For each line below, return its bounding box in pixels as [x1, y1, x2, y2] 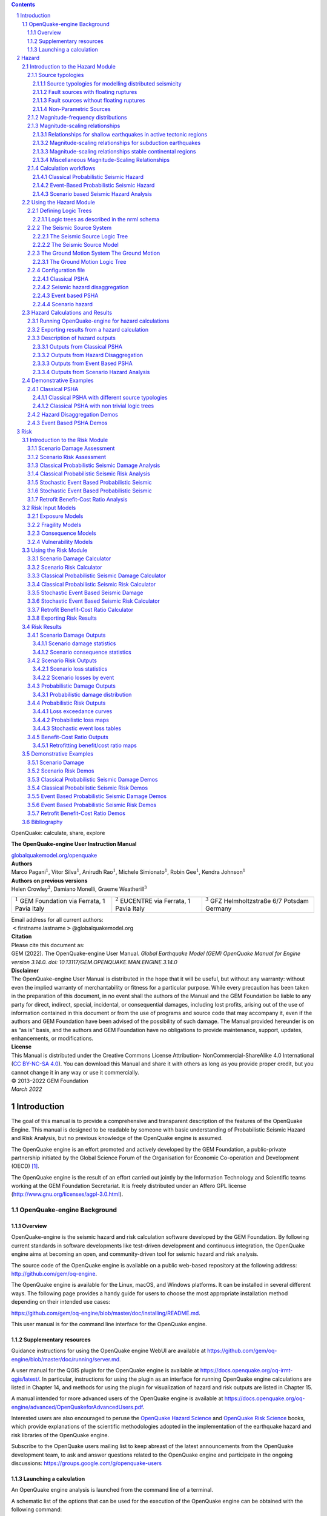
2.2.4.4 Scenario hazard [32, 300, 93, 307]
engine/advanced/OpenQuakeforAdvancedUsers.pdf [11, 1403, 144, 1410]
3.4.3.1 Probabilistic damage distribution [32, 691, 132, 698]
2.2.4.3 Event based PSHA [32, 292, 99, 300]
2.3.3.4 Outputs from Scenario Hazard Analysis [32, 368, 150, 375]
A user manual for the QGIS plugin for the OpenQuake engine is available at [11, 1367, 199, 1374]
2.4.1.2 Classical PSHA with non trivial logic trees [32, 402, 154, 409]
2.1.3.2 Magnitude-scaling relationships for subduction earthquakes [32, 139, 201, 147]
